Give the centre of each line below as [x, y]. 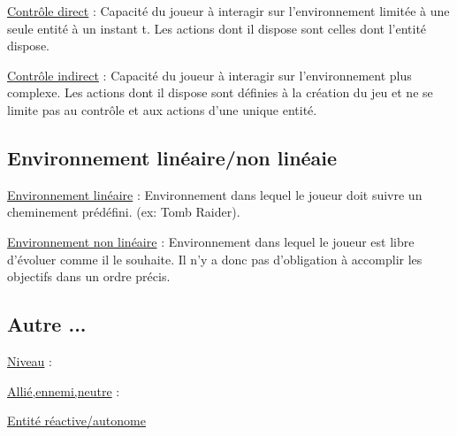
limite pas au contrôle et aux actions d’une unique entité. [162, 109]
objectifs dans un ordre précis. [89, 276]
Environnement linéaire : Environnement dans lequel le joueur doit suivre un [215, 194]
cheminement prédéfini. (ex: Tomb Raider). [124, 212]
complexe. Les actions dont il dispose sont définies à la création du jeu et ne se [220, 92]
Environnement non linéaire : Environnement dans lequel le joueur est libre [211, 241]
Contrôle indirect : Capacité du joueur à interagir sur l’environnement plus [209, 75]
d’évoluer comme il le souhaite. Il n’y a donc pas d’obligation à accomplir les [215, 259]
